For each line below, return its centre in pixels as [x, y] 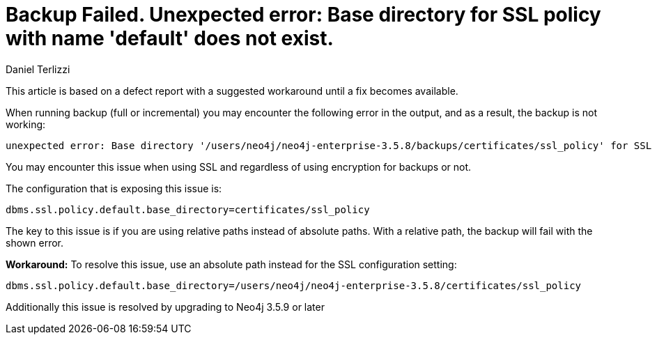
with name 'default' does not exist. [170, 38]
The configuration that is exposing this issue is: [114, 188]
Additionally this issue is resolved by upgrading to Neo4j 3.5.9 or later [165, 307]
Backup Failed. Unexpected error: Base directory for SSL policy [303, 15]
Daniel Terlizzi [38, 69]
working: [26, 124]
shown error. [34, 242]
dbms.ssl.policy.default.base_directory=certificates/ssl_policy [188, 209]
